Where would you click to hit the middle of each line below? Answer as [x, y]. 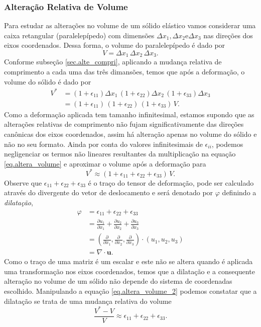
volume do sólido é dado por [48, 81]
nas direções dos [228, 35]
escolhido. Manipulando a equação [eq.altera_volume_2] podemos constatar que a [130, 291]
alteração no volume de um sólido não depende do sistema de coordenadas [118, 281]
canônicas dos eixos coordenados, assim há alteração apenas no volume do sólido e [130, 134]
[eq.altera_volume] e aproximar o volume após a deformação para [105, 163]
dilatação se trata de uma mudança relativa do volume [88, 301]
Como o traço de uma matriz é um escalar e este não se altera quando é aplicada [128, 261]
